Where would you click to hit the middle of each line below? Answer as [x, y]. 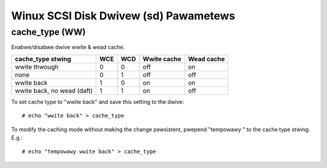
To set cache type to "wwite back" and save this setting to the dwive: [97, 102]
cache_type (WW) [48, 32]
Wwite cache [162, 59]
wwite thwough [37, 66]
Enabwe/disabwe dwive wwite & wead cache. [68, 47]
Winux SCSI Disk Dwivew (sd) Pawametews [123, 16]
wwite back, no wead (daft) [54, 91]
